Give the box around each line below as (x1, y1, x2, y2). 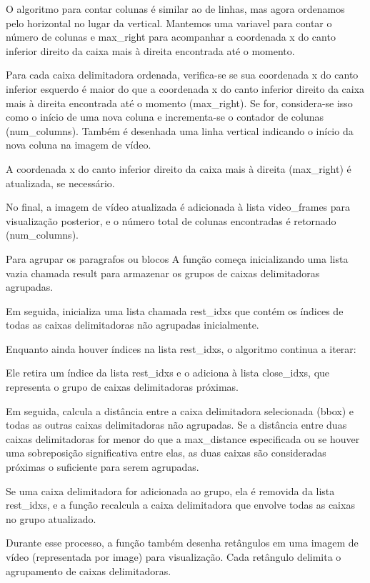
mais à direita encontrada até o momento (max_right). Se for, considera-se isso (6, 95, 353, 110)
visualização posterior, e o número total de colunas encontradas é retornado (6, 213, 336, 228)
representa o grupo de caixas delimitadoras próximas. (6, 379, 239, 394)
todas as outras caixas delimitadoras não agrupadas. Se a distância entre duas (6, 417, 347, 432)
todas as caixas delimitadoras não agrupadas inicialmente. (6, 317, 259, 332)
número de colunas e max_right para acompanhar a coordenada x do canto (6, 29, 336, 44)
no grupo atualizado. (6, 511, 96, 526)
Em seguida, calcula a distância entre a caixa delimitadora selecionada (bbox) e (6, 403, 354, 418)
